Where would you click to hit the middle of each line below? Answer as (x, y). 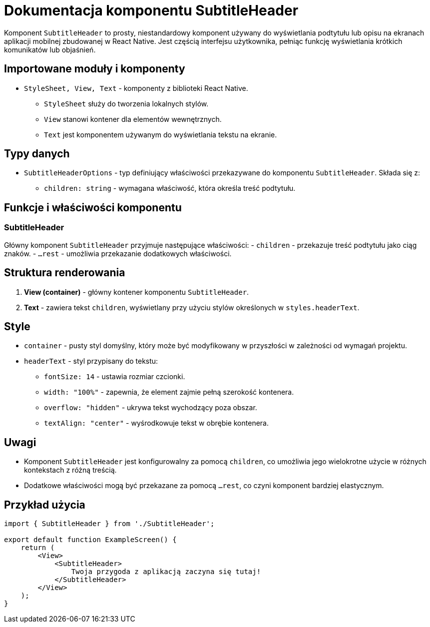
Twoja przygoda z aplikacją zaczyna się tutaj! (166, 572)
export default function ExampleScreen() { (90, 540)
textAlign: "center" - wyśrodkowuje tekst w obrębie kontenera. (156, 423)
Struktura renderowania (65, 273)
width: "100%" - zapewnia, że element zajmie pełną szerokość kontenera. (169, 392)
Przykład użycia (45, 505)
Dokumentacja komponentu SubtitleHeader (151, 10)
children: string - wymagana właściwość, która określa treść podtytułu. (170, 188)
